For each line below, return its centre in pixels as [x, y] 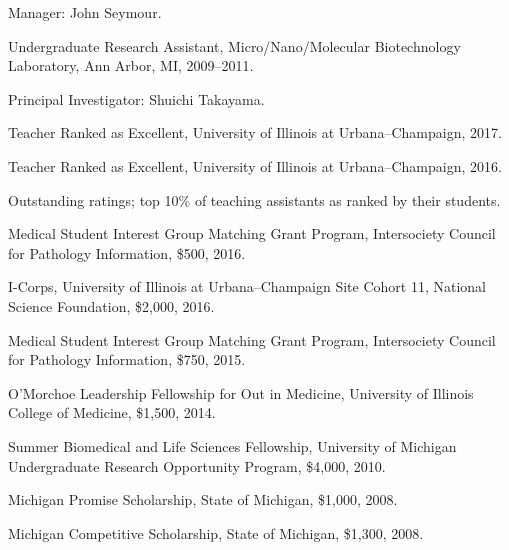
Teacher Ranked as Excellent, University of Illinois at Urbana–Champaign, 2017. [255, 132]
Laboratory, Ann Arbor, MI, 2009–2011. [131, 65]
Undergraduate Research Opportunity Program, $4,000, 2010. [197, 465]
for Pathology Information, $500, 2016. [127, 252]
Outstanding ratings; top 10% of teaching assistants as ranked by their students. [254, 199]
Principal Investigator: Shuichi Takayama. [136, 98]
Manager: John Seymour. [85, 12]
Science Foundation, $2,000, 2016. [111, 305]
